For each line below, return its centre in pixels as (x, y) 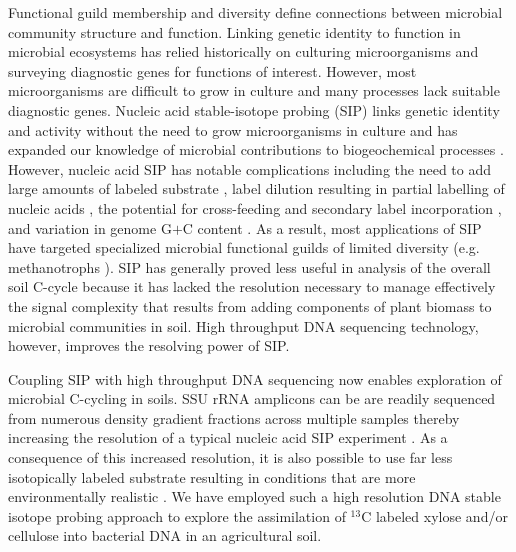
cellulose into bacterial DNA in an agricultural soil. (165, 535)
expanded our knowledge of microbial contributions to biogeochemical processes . (256, 149)
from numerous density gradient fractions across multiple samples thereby (234, 417)
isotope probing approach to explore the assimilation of (177, 515)
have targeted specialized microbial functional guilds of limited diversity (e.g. (244, 247)
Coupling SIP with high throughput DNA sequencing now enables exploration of (255, 378)
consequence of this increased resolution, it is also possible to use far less (230, 457)
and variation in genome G (90, 227)
